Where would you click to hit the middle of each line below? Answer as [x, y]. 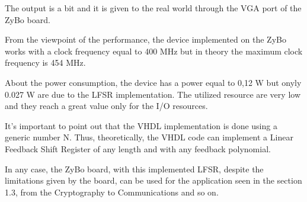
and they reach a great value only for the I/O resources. [106, 106]
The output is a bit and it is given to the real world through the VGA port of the [153, 8]
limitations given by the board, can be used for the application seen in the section [153, 180]
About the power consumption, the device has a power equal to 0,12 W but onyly [153, 82]
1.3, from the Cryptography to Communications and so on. [112, 192]
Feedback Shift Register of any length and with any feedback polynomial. [138, 148]
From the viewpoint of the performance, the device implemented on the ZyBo [145, 39]
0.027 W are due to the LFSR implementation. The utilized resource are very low [153, 94]
